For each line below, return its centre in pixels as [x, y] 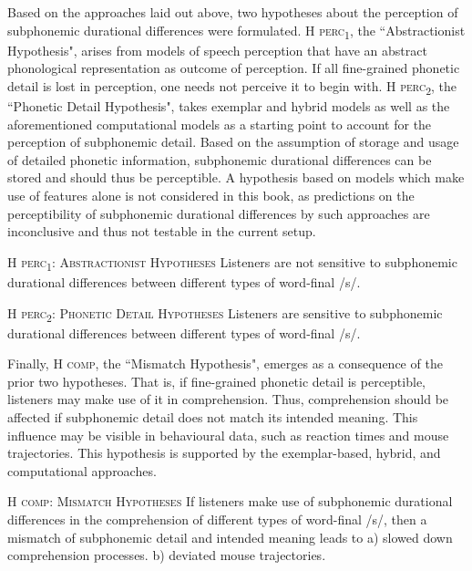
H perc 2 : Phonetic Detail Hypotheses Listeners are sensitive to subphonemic [225, 314]
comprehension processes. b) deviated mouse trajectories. [167, 555]
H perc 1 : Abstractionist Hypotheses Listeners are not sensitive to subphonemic [232, 263]
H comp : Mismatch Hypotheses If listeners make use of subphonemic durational [230, 501]
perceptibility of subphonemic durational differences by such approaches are [219, 213]
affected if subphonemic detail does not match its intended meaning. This [213, 417]
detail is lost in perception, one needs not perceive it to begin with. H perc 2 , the [232, 87]
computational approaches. [82, 470]
